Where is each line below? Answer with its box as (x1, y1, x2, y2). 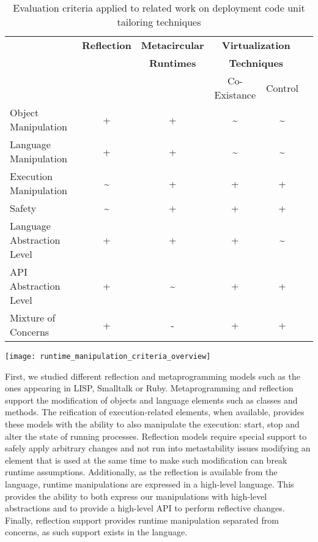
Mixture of (10, 311, 56, 325)
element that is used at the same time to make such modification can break (5, 453, 287, 466)
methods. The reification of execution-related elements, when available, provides (5, 405, 305, 418)
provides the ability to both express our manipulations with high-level (5, 489, 267, 502)
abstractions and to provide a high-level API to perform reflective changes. (5, 502, 285, 514)
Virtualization (221, 38, 290, 52)
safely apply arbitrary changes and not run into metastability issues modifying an (5, 442, 311, 454)
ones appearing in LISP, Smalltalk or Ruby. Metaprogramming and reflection (5, 382, 294, 394)
